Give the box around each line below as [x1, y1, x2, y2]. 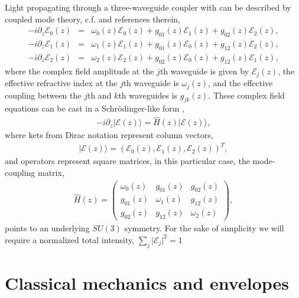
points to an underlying [5, 222, 90, 234]
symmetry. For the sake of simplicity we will [124, 222, 284, 234]
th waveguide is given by [160, 64, 249, 77]
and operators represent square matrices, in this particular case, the [5, 155, 250, 167]
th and [87, 89, 112, 101]
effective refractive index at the [5, 77, 118, 89]
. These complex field [208, 89, 285, 101]
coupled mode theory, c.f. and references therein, [5, 12, 180, 25]
